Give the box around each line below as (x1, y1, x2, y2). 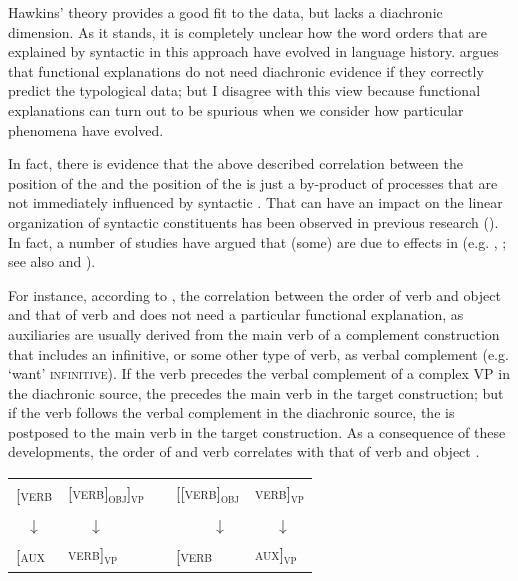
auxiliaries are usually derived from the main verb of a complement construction (8, 323, 500, 344)
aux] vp (254, 542, 297, 569)
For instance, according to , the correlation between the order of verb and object (8, 284, 501, 305)
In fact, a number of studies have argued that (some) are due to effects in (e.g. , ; (8, 231, 507, 252)
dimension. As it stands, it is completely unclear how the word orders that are (8, 21, 487, 42)
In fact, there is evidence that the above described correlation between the (8, 153, 463, 174)
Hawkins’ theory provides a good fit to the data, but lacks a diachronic (8, 2, 443, 22)
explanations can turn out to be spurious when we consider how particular (8, 99, 464, 120)
